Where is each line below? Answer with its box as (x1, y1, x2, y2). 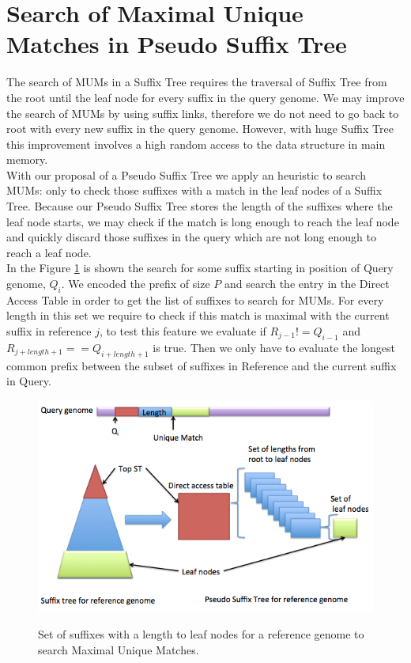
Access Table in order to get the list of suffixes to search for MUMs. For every (6, 291, 384, 308)
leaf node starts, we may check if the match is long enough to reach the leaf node (6, 213, 399, 229)
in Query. (6, 373, 51, 389)
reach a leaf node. (6, 244, 92, 260)
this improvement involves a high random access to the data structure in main (6, 135, 386, 152)
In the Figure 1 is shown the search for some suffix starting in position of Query (6, 260, 394, 276)
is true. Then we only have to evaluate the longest (153, 339, 395, 355)
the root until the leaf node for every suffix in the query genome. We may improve (6, 89, 405, 105)
